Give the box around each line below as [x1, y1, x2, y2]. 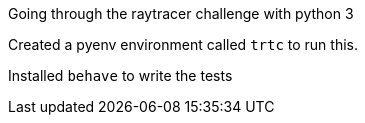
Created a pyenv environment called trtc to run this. [8, 36, 358, 53]
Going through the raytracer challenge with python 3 [8, 5, 354, 22]
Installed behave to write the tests [8, 67, 233, 84]
